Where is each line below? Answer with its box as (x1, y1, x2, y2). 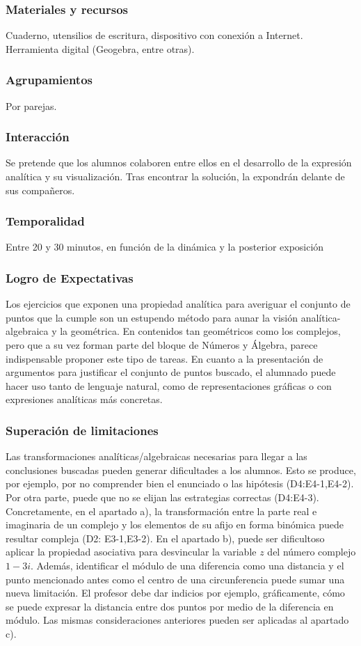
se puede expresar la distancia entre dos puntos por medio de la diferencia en (6, 599, 334, 613)
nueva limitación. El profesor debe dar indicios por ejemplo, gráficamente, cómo (6, 585, 345, 600)
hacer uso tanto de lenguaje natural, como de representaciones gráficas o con (6, 378, 332, 393)
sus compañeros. (6, 182, 75, 197)
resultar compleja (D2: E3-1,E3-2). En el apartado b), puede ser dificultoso (6, 530, 325, 545)
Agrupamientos (6, 71, 93, 88)
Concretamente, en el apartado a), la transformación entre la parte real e (6, 503, 317, 518)
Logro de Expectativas (6, 269, 134, 286)
